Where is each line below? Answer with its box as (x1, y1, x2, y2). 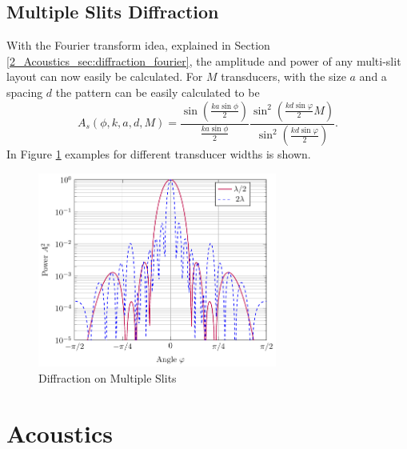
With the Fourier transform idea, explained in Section (6, 37, 270, 54)
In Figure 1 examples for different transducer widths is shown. (6, 146, 311, 162)
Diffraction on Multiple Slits (38, 369, 177, 386)
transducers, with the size (221, 68, 346, 85)
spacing (6, 83, 43, 100)
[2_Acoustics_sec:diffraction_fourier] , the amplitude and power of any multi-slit (6, 52, 401, 69)
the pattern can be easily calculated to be (55, 83, 260, 100)
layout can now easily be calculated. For (6, 68, 203, 85)
